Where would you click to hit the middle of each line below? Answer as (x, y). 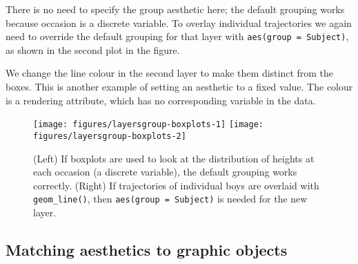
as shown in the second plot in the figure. (93, 49)
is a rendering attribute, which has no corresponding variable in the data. (161, 100)
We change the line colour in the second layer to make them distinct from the (170, 73)
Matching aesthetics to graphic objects (147, 249)
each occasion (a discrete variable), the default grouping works (165, 172)
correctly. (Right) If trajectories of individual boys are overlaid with (176, 185)
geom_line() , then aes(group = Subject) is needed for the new (170, 199)
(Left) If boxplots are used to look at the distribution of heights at (174, 158)
